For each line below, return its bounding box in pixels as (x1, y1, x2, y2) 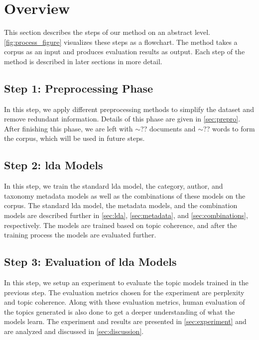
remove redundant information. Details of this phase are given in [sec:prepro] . (4, 113, 241, 124)
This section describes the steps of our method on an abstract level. (4, 27, 211, 37)
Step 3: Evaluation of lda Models (4, 254, 177, 269)
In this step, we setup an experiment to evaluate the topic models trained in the (4, 277, 249, 288)
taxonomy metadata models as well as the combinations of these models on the (4, 190, 246, 201)
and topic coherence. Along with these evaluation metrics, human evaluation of (4, 297, 245, 307)
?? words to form (203, 123, 255, 133)
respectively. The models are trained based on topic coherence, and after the (4, 220, 237, 230)
